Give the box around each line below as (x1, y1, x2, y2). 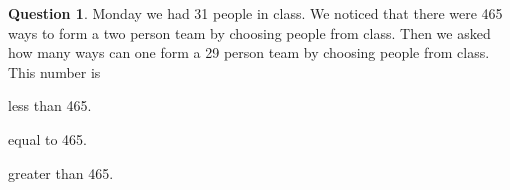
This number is (8, 61, 101, 82)
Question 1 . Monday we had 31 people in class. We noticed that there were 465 (8, 3, 503, 23)
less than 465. (8, 95, 92, 116)
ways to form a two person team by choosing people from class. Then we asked (8, 22, 491, 43)
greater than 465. (8, 162, 114, 183)
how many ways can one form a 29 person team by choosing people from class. (8, 42, 490, 63)
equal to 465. (8, 128, 87, 149)
